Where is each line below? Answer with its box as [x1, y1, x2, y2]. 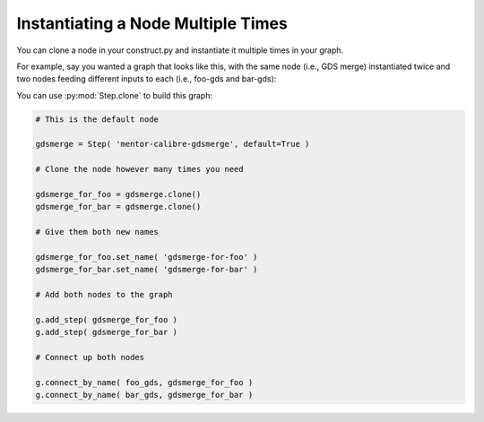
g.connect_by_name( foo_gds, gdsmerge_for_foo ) [35, 377, 254, 387]
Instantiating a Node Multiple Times [16, 13, 289, 33]
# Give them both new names [35, 227, 159, 237]
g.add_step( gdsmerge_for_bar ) [35, 327, 178, 338]
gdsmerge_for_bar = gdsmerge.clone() [35, 202, 202, 212]
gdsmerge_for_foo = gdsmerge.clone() [35, 189, 202, 200]
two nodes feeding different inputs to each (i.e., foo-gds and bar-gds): [16, 73, 277, 84]
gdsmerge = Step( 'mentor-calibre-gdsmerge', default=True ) [35, 139, 310, 150]
